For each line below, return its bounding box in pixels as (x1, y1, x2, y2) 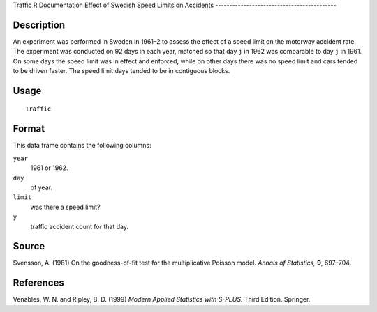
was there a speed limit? (30, 203, 101, 211)
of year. (30, 183, 52, 192)
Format (13, 123, 45, 135)
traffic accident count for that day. (30, 222, 129, 231)
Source (13, 240, 45, 252)
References (13, 277, 64, 289)
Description (13, 19, 66, 31)
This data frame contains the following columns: (13, 141, 151, 150)
